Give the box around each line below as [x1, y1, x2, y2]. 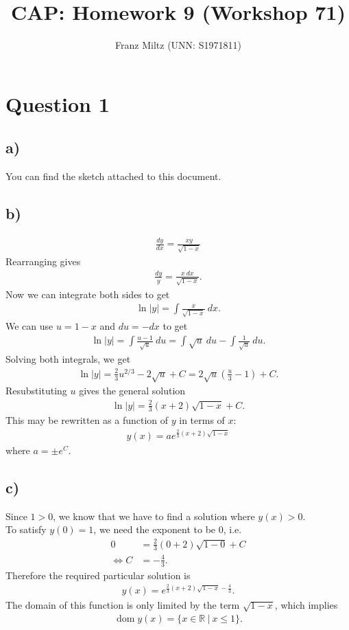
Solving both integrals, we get [5, 352, 131, 366]
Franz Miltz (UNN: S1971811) [115, 38, 241, 52]
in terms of [179, 413, 225, 427]
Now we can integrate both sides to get [5, 286, 170, 301]
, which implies [274, 598, 338, 612]
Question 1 [5, 89, 110, 117]
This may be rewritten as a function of [5, 413, 169, 427]
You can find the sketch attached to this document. [5, 169, 221, 183]
